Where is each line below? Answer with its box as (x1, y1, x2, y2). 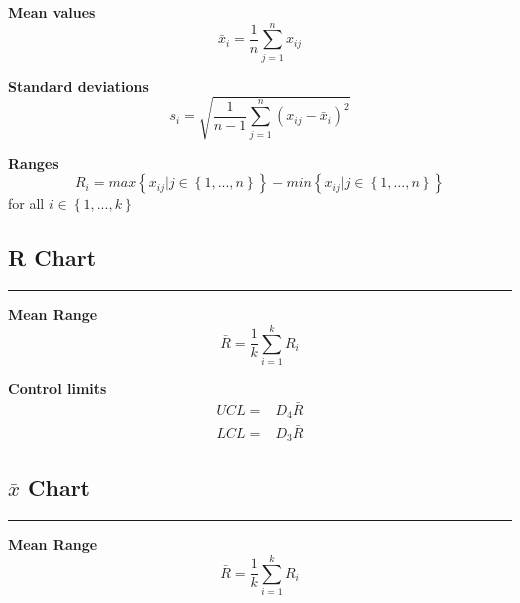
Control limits (8, 377, 107, 398)
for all (8, 193, 45, 214)
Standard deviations (8, 75, 149, 96)
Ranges (8, 152, 59, 173)
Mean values (8, 2, 96, 22)
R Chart (8, 242, 97, 273)
